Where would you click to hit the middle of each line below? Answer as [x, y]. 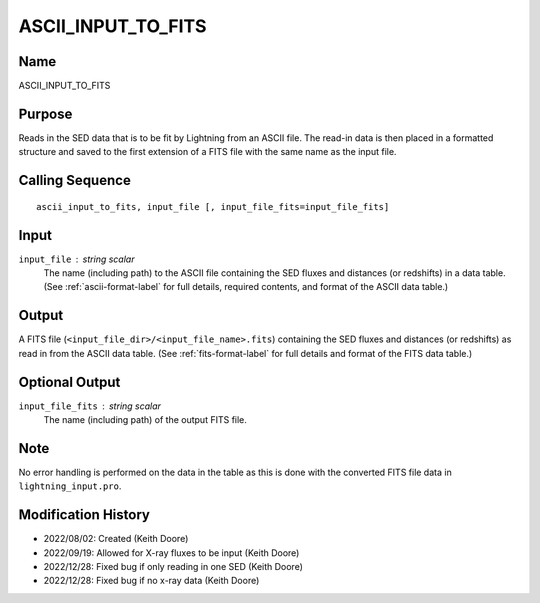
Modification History [84, 515]
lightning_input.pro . [70, 486]
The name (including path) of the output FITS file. [145, 420]
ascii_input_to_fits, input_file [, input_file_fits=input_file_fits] [213, 206]
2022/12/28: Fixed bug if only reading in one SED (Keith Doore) [173, 567]
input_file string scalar [76, 259]
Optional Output [69, 381]
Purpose [45, 113]
